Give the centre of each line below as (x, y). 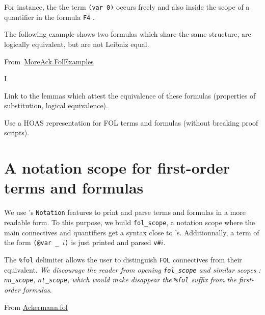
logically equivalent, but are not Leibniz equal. (77, 44)
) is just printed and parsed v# (113, 242)
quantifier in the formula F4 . (49, 17)
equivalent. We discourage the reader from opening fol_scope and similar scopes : (132, 269)
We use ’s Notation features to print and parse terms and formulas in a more (125, 212)
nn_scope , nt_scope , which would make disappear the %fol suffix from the (120, 280)
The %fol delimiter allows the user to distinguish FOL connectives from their (123, 259)
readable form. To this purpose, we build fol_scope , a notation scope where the (130, 222)
